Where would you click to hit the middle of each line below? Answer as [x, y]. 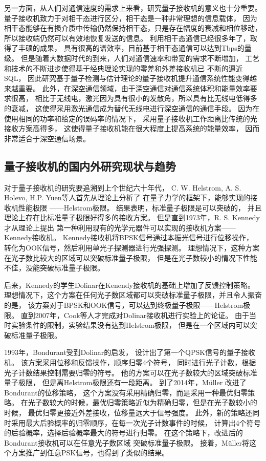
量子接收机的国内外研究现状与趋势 [90, 166]
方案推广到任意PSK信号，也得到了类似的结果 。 [90, 453]
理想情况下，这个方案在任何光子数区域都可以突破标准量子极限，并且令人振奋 [133, 295]
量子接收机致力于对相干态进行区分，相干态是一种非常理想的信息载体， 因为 [131, 18]
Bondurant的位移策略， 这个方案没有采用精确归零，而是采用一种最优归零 [126, 392]
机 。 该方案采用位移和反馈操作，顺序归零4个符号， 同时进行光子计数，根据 [130, 362]
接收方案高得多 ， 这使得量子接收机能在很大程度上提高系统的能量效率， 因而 [132, 128]
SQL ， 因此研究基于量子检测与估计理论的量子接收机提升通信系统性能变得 [127, 78]
